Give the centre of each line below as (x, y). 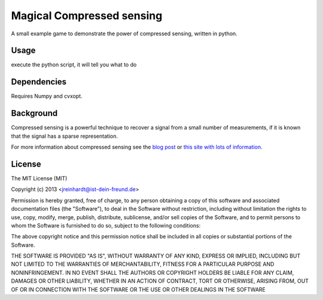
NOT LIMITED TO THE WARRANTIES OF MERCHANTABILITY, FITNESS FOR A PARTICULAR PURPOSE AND (143, 264)
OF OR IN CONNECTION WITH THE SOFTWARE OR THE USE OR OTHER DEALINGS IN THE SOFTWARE (138, 289)
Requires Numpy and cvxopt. (47, 96)
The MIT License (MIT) (39, 178)
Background (34, 113)
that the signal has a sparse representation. (64, 136)
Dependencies (39, 82)
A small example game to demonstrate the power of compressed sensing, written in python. (124, 34)
